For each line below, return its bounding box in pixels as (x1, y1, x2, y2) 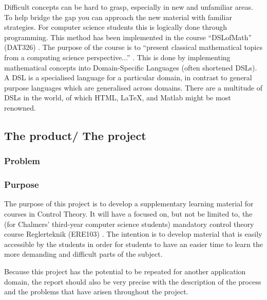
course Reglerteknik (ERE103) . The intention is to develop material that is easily (4, 228, 262, 239)
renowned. (4, 102, 36, 113)
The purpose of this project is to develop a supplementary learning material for (4, 198, 254, 209)
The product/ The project (4, 127, 146, 143)
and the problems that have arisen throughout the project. (4, 286, 188, 297)
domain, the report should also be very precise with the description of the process (4, 276, 261, 287)
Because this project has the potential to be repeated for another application (4, 266, 246, 276)
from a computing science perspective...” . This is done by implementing (4, 51, 231, 62)
